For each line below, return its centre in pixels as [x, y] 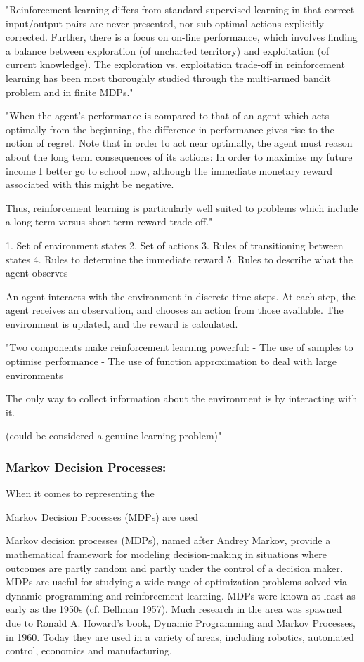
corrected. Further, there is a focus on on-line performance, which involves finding [182, 37]
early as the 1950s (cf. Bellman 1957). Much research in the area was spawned [174, 609]
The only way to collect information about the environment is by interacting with [182, 398]
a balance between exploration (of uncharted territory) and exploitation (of [168, 50]
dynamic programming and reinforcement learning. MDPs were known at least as [181, 595]
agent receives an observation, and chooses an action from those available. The [175, 310]
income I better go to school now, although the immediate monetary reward [169, 170]
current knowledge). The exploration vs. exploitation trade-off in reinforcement [175, 64]
